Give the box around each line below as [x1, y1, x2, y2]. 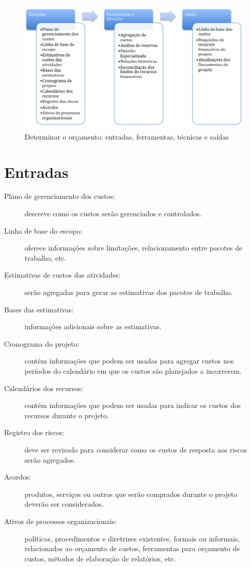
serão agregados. [25, 454, 76, 465]
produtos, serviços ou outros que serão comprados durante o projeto [25, 488, 238, 499]
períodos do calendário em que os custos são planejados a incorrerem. [25, 365, 242, 376]
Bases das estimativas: [4, 304, 74, 314]
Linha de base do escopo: [4, 225, 83, 236]
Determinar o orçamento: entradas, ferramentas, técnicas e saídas [25, 131, 229, 142]
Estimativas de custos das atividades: [4, 269, 121, 280]
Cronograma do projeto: [4, 338, 80, 349]
